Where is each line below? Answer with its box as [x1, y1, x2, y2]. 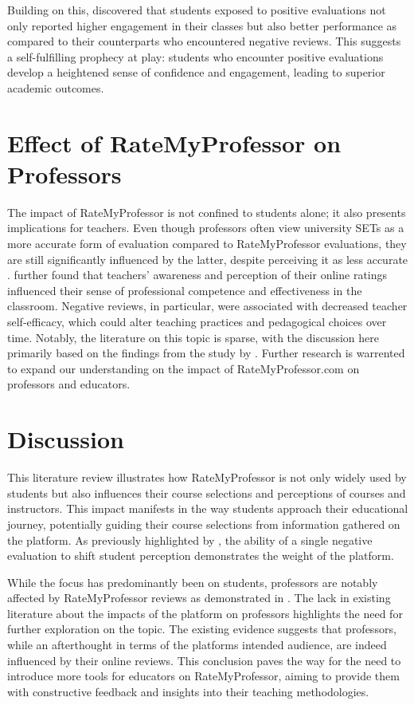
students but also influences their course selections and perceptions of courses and [7, 484, 406, 501]
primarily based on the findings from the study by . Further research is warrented [7, 345, 405, 361]
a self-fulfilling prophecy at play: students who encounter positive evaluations [7, 48, 384, 65]
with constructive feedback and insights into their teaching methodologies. [7, 683, 369, 699]
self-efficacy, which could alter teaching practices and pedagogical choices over [7, 313, 387, 330]
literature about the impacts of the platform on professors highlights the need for [7, 605, 403, 621]
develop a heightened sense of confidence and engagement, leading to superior [7, 64, 385, 81]
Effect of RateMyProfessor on [7, 126, 342, 159]
